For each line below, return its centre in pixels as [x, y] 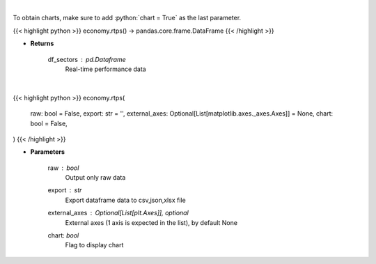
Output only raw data [95, 178]
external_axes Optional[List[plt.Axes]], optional [118, 213]
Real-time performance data [105, 69]
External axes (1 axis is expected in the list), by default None [151, 222]
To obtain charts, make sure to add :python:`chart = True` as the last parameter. [127, 18]
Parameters [48, 152]
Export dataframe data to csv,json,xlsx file [125, 200]
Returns [42, 44]
